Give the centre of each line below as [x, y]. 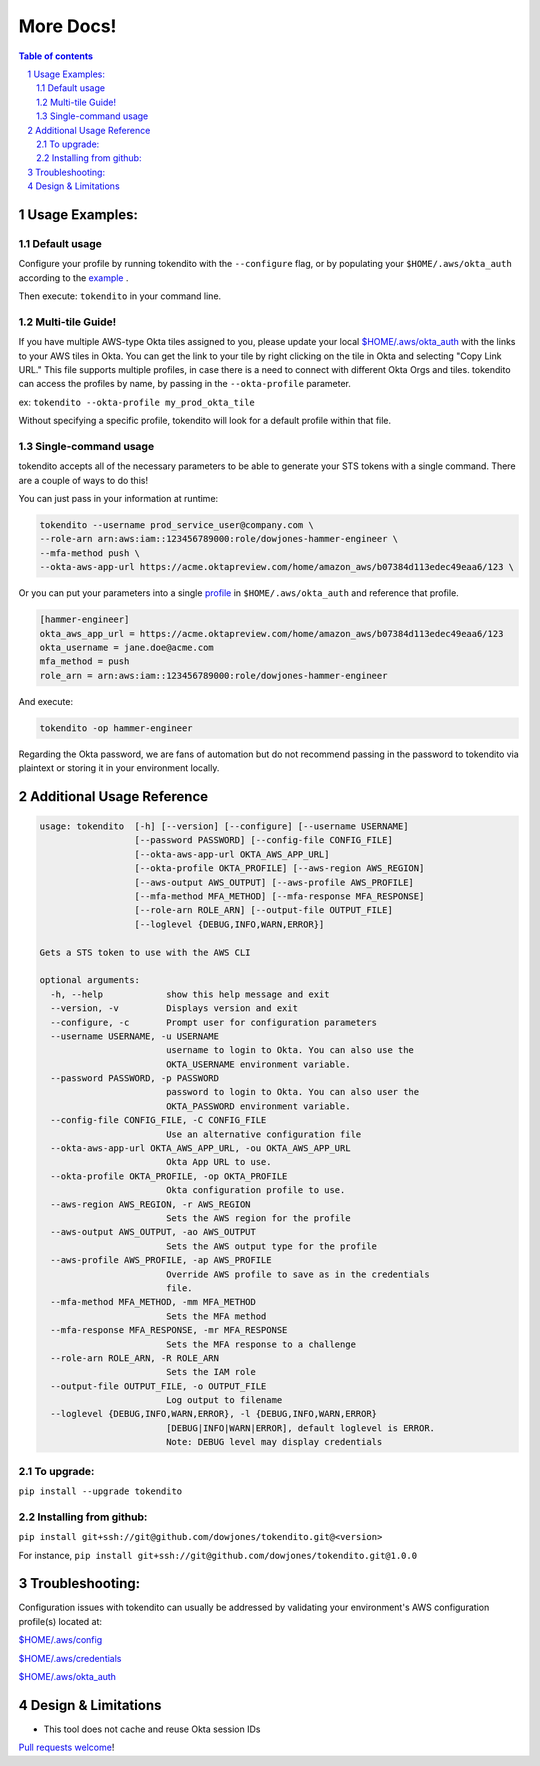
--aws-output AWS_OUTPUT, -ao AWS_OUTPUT [153, 1232]
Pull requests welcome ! [66, 1747]
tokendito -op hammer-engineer [116, 728]
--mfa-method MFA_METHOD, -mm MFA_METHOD [153, 1302]
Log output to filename [224, 1400]
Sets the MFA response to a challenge [261, 1344]
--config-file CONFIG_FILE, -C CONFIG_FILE [158, 1120]
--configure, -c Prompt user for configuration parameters [214, 1022]
